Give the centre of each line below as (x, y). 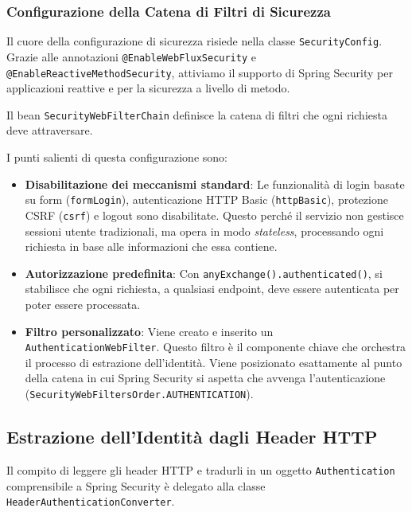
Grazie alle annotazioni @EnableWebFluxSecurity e (131, 56)
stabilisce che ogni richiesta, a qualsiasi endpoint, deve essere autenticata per (212, 289)
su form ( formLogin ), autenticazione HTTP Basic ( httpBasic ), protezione (206, 199)
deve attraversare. (50, 130)
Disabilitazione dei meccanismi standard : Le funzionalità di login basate (215, 184)
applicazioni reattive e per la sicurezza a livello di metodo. (148, 88)
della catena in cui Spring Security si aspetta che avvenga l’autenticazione (205, 378)
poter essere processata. (83, 304)
